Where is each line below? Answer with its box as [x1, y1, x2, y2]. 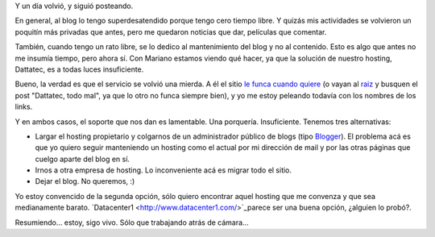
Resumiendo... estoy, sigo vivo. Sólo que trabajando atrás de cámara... [14, 218, 249, 227]
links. [14, 102, 33, 112]
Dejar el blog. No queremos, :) [35, 177, 135, 186]
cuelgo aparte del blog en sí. [35, 154, 130, 164]
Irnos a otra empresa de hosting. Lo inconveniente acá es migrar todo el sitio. [35, 165, 292, 175]
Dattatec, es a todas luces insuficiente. [14, 64, 144, 74]
